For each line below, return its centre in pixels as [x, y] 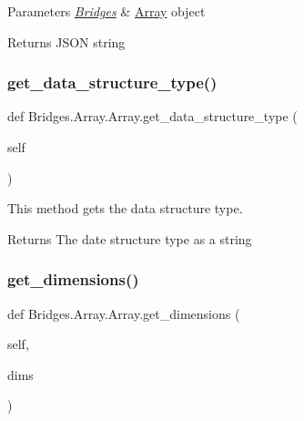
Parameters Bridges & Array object [106, 11]
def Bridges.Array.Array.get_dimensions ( [124, 313]
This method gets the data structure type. [125, 208]
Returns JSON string [66, 41]
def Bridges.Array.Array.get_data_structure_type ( [152, 116]
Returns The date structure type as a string [130, 238]
